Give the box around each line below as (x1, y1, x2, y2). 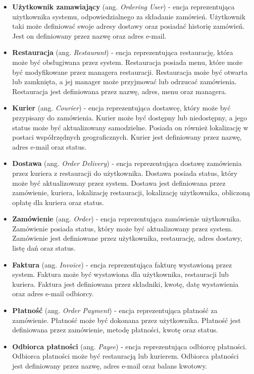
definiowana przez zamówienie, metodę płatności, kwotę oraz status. (12, 324, 218, 335)
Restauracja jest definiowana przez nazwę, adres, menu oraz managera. (12, 86, 227, 96)
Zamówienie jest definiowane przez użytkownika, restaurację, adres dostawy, (12, 233, 243, 243)
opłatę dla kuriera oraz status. (12, 197, 104, 207)
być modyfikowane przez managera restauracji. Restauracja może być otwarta (12, 66, 248, 77)
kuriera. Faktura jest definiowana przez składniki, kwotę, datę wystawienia (12, 278, 239, 289)
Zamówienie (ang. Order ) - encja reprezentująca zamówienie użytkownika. (12, 214, 242, 224)
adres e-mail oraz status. (12, 141, 87, 152)
